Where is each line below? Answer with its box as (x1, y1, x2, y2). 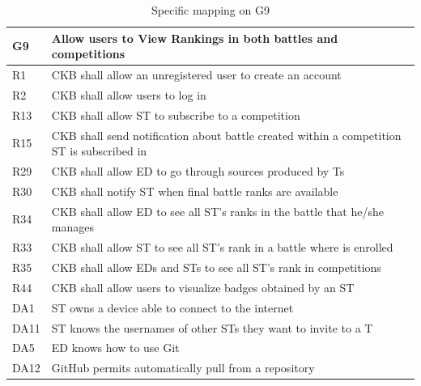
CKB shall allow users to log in (51, 86, 206, 103)
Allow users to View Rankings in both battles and (51, 29, 338, 46)
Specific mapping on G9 (151, 2, 270, 18)
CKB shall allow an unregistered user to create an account (51, 66, 342, 83)
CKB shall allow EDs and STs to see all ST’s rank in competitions (51, 258, 381, 275)
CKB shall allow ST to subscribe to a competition (51, 106, 300, 123)
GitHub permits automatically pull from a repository (51, 359, 315, 376)
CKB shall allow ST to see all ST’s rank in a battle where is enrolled (51, 239, 393, 256)
